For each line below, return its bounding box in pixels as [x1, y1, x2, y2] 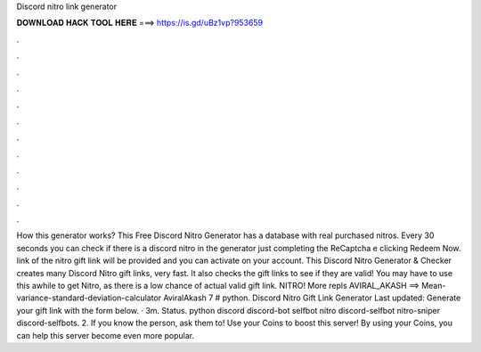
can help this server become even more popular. [16, 330, 195, 340]
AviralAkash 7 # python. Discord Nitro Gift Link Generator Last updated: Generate [163, 292, 461, 303]
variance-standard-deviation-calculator [16, 292, 162, 303]
